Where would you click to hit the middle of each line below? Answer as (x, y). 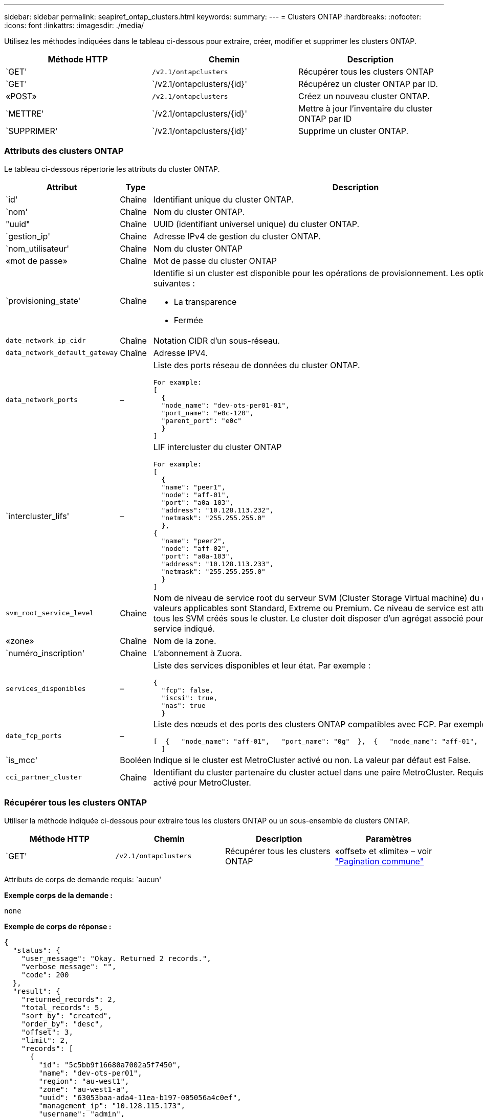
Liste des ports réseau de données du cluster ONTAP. (257, 365)
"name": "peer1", (193, 487)
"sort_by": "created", (67, 1015)
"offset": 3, (47, 1032)
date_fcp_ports (34, 736)
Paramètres (389, 839)
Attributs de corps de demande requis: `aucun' (83, 879)
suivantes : (174, 283)
